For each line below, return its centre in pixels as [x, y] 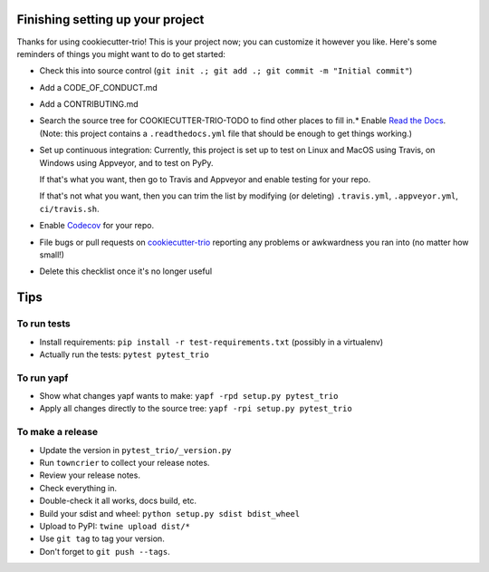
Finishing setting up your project [110, 19]
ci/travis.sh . [69, 208]
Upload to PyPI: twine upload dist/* [115, 526]
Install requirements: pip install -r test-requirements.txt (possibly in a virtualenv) [211, 342]
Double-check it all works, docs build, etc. [118, 501]
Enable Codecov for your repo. [96, 226]
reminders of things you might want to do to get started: [121, 53]
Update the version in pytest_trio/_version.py [135, 450]
